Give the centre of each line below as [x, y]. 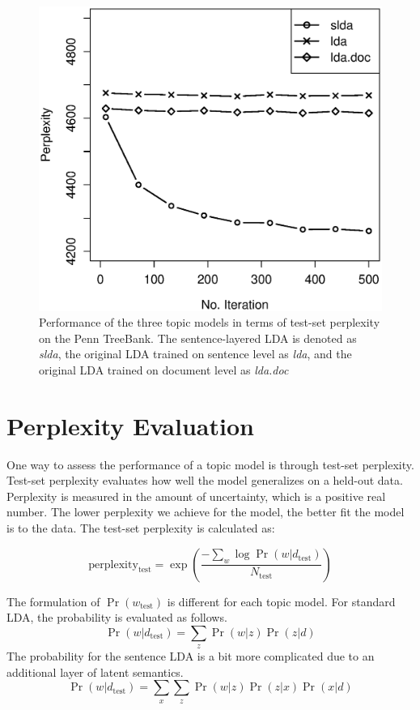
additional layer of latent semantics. [95, 672]
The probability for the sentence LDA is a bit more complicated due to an [191, 656]
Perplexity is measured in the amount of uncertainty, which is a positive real [196, 496]
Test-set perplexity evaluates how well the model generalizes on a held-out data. [205, 480]
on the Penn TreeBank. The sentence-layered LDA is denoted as [198, 338]
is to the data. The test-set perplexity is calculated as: [141, 528]
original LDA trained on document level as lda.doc [164, 369]
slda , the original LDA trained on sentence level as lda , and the [195, 354]
